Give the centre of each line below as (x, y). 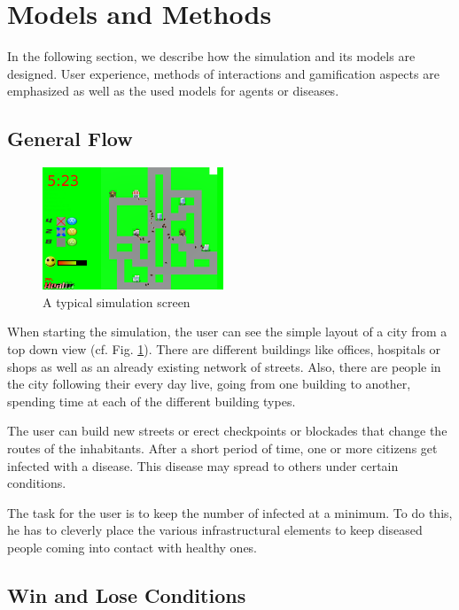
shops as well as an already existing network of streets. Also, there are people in (224, 366)
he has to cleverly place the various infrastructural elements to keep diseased (215, 530)
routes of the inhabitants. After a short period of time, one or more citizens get (222, 448)
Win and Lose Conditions (127, 595)
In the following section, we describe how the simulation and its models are (211, 56)
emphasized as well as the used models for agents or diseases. (173, 91)
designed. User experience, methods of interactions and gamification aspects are (223, 73)
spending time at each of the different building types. (152, 401)
